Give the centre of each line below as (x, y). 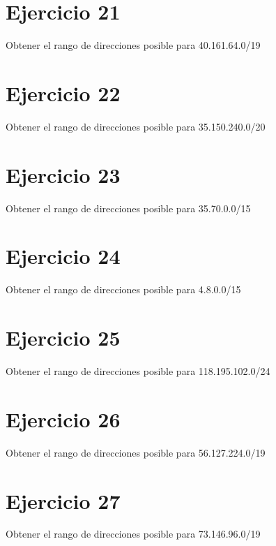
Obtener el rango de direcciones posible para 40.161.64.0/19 (133, 45)
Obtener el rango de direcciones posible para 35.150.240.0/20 (136, 126)
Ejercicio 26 (63, 419)
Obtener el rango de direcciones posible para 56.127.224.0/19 (136, 452)
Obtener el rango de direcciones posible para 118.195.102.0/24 (138, 371)
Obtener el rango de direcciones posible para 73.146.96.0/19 (133, 534)
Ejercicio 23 (63, 174)
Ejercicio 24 (63, 256)
